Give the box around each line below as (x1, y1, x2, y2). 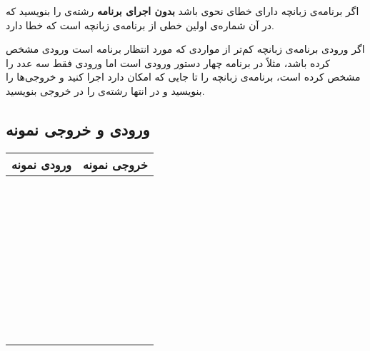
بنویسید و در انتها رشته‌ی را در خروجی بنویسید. (6, 83, 205, 98)
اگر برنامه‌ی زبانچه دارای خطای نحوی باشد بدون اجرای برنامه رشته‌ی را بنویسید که (6, 4, 359, 18)
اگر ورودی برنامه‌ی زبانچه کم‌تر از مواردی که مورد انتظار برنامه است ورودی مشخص (6, 41, 365, 56)
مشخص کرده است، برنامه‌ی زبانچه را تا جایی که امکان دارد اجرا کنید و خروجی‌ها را (6, 69, 361, 84)
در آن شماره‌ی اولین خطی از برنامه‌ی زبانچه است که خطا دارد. (6, 17, 274, 32)
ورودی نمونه (11, 156, 71, 173)
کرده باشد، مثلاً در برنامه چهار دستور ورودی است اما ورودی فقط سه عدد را (6, 55, 331, 70)
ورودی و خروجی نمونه (6, 118, 150, 140)
